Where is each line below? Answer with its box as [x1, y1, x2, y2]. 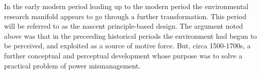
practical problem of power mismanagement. [4, 60, 141, 70]
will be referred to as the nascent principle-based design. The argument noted [4, 21, 243, 31]
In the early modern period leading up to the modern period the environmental [4, 1, 249, 11]
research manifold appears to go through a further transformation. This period [4, 11, 246, 21]
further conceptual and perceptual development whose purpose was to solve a [4, 50, 242, 60]
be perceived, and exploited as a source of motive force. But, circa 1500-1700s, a [4, 40, 251, 51]
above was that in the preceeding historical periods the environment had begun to [4, 30, 257, 41]
